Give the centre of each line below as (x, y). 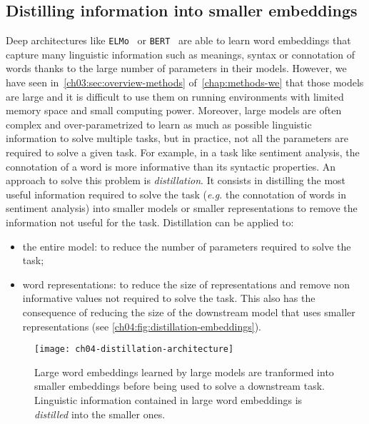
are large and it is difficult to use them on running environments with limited (175, 96)
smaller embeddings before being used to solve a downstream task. (180, 386)
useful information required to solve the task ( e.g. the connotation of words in (176, 194)
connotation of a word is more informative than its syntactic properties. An (171, 166)
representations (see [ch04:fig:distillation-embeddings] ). (142, 326)
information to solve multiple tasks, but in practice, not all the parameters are (177, 138)
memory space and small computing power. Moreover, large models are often (174, 110)
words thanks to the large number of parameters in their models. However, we (176, 68)
